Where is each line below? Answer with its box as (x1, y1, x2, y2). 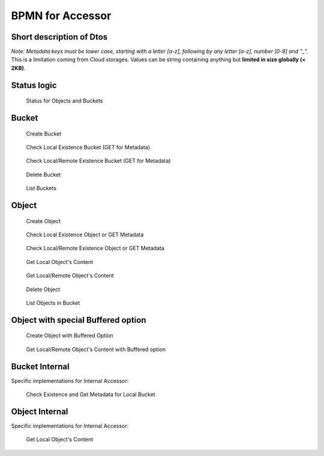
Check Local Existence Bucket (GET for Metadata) (26, 144, 150, 151)
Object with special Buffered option (11, 315, 146, 325)
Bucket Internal (11, 361, 70, 371)
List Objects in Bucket (26, 299, 80, 306)
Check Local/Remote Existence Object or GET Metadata (26, 245, 165, 252)
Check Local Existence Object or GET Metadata (26, 231, 144, 238)
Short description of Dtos (11, 32, 108, 42)
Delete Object (26, 286, 60, 293)
